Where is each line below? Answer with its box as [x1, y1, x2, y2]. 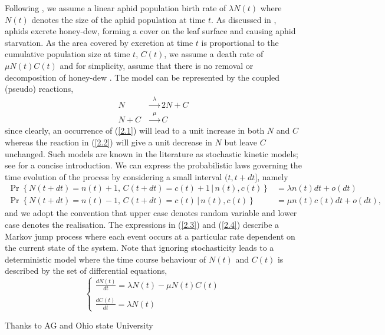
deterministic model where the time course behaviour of [5, 253, 206, 265]
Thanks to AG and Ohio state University [5, 319, 153, 331]
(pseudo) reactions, [5, 82, 74, 95]
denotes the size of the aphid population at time [31, 13, 206, 25]
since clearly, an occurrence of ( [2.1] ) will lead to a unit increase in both [5, 124, 265, 137]
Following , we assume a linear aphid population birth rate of [5, 2, 226, 14]
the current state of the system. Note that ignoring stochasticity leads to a [5, 241, 274, 254]
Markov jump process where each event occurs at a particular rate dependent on [5, 230, 295, 242]
